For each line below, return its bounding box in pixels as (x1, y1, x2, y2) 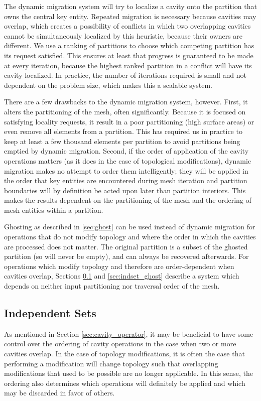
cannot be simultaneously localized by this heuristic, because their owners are (4, 30, 243, 41)
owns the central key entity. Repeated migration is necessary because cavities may (4, 11, 256, 21)
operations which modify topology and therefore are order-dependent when (4, 260, 234, 271)
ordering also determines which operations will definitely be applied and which (4, 377, 245, 388)
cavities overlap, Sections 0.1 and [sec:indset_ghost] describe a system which (4, 271, 239, 281)
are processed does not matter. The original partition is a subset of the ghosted (4, 241, 248, 251)
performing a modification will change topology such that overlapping (4, 358, 218, 368)
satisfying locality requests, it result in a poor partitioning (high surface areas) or (4, 116, 254, 126)
